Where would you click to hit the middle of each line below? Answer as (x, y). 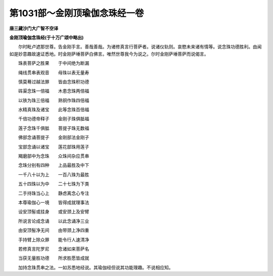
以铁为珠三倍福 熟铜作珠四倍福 (54, 100)
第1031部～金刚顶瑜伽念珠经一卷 (77, 13)
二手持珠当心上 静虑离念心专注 (54, 193)
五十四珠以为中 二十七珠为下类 (54, 184)
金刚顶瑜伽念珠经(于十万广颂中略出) (47, 37)
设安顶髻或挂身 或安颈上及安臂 (54, 212)
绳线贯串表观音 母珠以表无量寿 (54, 72)
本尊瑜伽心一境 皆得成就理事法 (54, 202)
